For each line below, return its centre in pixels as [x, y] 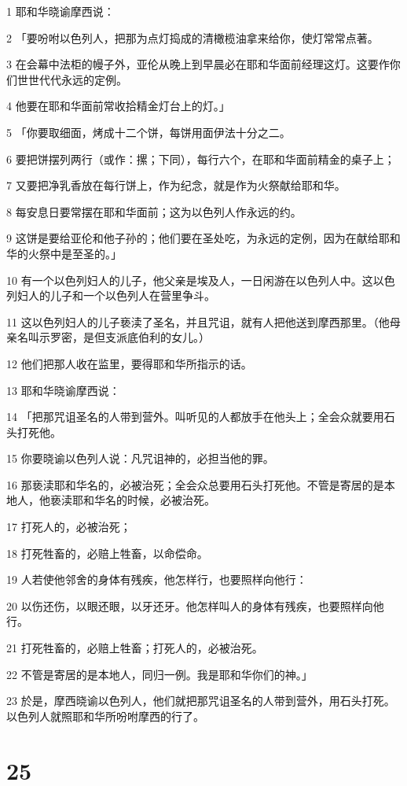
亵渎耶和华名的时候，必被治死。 [132, 500]
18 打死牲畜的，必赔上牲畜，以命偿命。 [107, 553]
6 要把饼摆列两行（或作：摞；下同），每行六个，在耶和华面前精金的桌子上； [201, 159]
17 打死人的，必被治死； [69, 527]
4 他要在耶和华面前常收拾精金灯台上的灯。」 [118, 106]
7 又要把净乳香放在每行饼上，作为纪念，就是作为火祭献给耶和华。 [176, 185]
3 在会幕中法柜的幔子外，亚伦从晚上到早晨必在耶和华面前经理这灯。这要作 [198, 64]
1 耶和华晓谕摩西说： [60, 11]
